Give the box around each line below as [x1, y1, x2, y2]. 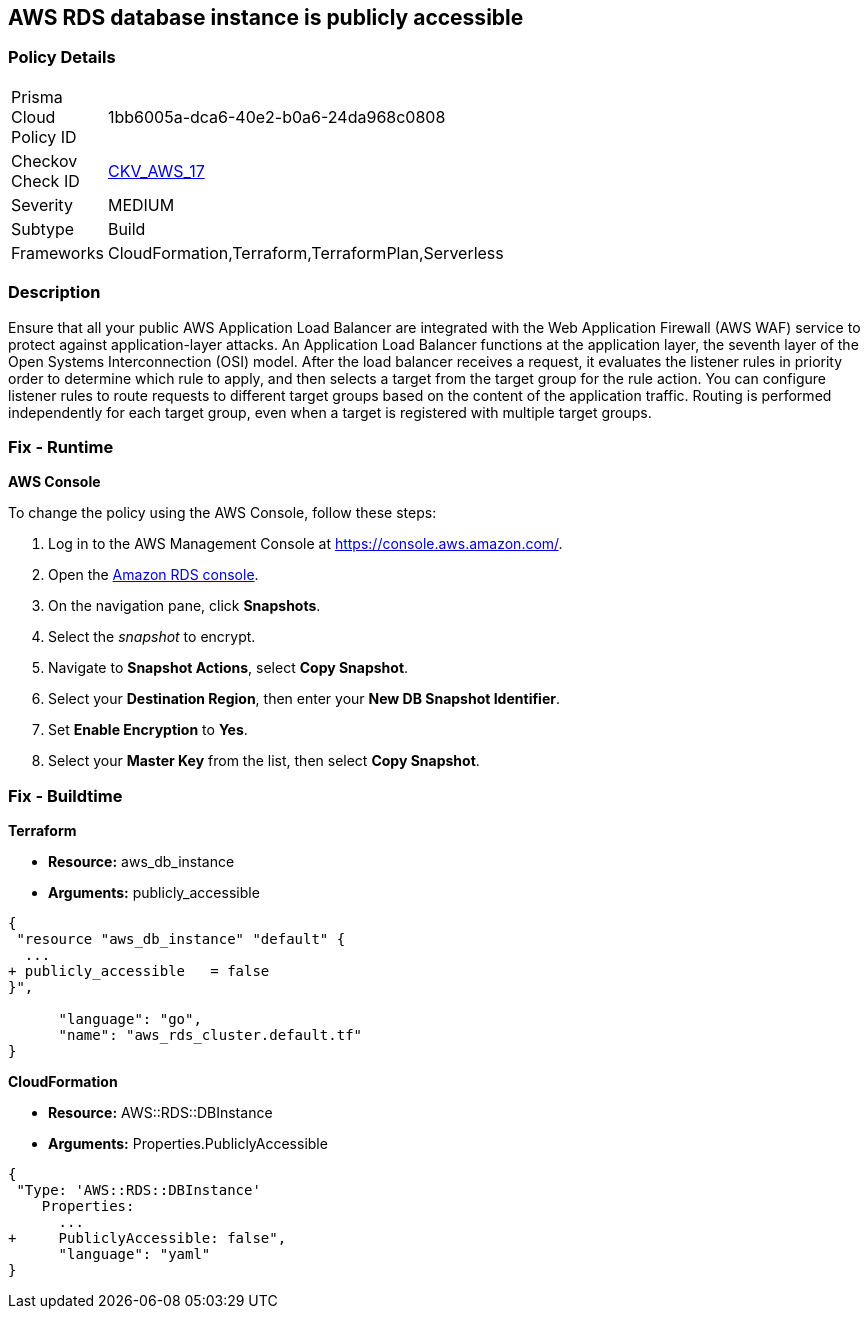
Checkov [11, 150, 78, 171]
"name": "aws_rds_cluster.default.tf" [58, 1027, 363, 1044]
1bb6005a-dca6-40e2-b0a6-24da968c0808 [107, 106, 446, 127]
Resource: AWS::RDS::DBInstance [48, 1104, 273, 1122]
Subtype [11, 218, 75, 239]
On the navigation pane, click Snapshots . [48, 597, 321, 615]
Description [8, 282, 101, 303]
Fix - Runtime [8, 436, 114, 457]
